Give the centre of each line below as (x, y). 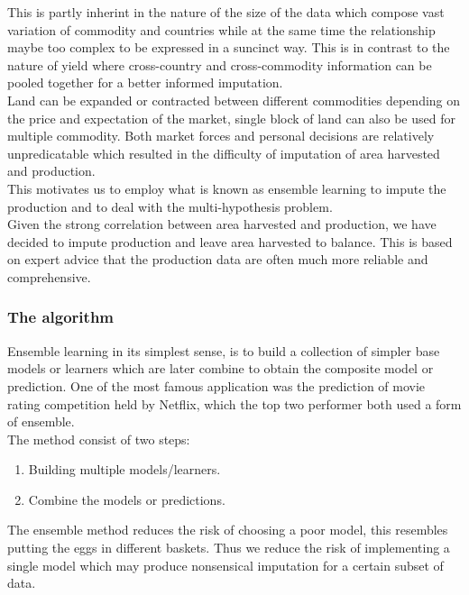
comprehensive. (49, 276)
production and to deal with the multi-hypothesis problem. (170, 206)
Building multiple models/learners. (124, 469)
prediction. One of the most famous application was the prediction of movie (216, 385)
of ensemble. (41, 421)
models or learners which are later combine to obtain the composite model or (221, 368)
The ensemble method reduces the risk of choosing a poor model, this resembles (228, 530)
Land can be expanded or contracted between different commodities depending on (234, 100)
